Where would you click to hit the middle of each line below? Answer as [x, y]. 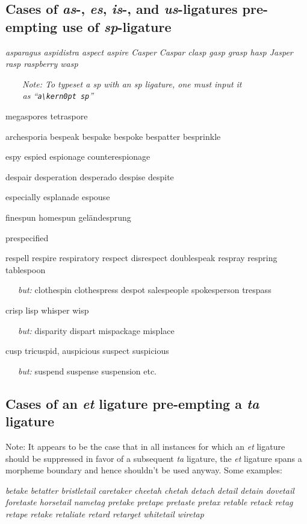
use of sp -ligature [117, 26]
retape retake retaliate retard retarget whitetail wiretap [105, 513]
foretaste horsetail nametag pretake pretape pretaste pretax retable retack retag [149, 502]
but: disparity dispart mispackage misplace [96, 330]
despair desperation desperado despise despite [90, 176]
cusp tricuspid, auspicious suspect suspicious [87, 351]
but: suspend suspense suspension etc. [88, 371]
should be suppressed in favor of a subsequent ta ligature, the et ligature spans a [154, 458]
